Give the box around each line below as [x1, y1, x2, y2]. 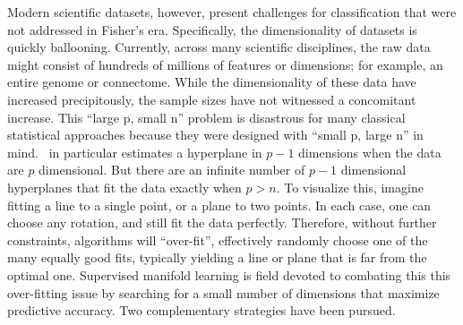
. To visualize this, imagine [276, 177, 424, 196]
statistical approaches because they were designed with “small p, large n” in [7, 125, 424, 144]
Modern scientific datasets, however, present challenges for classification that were [7, 3, 457, 21]
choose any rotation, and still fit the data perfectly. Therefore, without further [7, 213, 437, 232]
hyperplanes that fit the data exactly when [7, 177, 242, 196]
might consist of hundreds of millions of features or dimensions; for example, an [7, 55, 443, 73]
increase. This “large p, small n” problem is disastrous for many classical [7, 107, 406, 126]
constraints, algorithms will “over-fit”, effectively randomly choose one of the [7, 230, 428, 249]
